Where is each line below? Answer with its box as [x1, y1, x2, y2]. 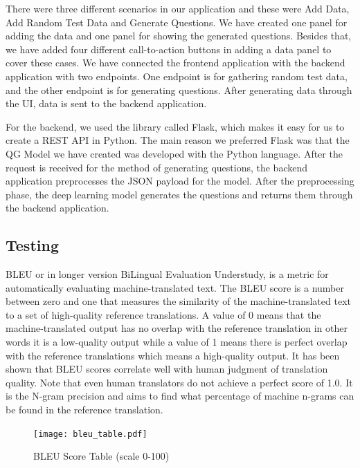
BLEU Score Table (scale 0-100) [33, 449, 170, 463]
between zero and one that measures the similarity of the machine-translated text [6, 294, 351, 308]
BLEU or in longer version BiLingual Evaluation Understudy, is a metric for [6, 267, 329, 281]
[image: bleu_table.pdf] [33, 429, 147, 439]
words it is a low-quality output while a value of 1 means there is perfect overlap [6, 335, 348, 349]
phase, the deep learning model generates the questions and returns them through [6, 187, 353, 201]
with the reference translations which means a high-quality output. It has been [6, 348, 340, 362]
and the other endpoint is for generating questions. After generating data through [6, 82, 352, 97]
